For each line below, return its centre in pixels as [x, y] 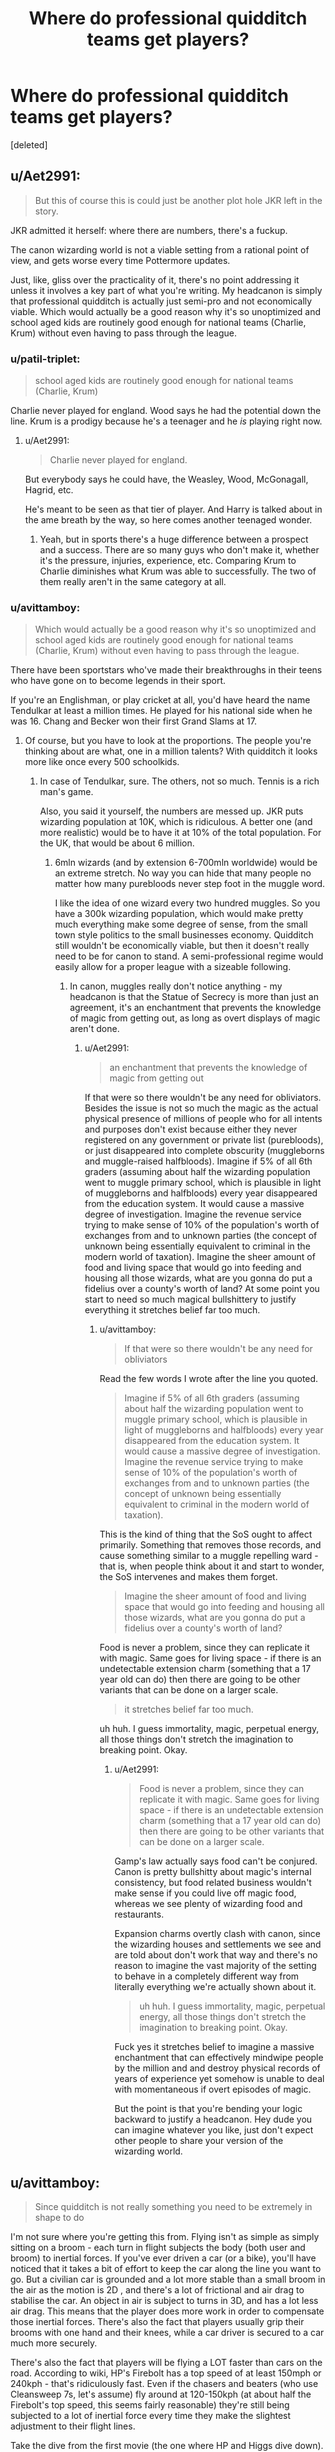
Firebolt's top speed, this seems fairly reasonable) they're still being [150, 2405]
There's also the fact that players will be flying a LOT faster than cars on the [166, 2363]
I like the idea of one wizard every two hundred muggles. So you [187, 903]
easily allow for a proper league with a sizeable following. [173, 967]
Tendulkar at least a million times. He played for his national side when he [161, 711]
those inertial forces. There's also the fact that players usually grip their [157, 2322]
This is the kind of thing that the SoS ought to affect [206, 1534]
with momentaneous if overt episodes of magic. [213, 2089]
